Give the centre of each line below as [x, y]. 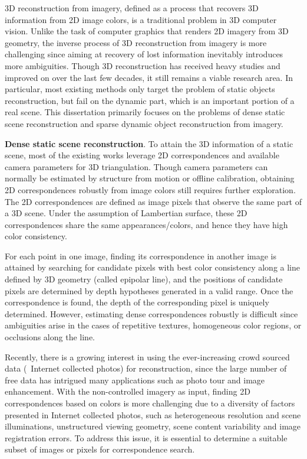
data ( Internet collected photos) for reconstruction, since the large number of [146, 368]
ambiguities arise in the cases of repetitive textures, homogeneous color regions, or [153, 325]
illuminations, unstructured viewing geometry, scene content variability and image [153, 426]
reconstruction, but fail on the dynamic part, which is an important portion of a [150, 100]
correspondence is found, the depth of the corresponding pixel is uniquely [137, 302]
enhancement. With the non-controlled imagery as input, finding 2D [128, 391]
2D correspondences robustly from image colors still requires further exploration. [150, 189]
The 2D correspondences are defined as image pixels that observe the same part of [153, 201]
